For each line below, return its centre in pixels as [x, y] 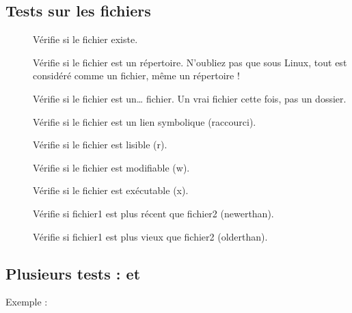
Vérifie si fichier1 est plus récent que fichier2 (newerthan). [153, 213]
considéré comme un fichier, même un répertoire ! [136, 76]
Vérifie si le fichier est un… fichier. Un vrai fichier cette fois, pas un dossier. [190, 98]
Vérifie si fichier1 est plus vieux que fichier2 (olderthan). [150, 236]
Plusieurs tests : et [73, 273]
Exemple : [27, 302]
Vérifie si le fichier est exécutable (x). [111, 190]
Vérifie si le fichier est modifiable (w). [111, 167]
